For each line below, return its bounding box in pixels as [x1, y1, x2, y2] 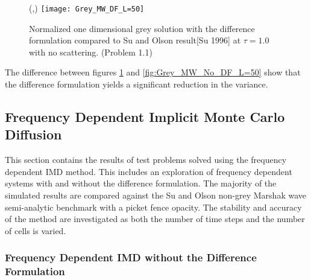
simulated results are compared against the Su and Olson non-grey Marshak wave [5, 189, 306, 201]
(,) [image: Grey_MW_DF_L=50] [29, 2, 145, 14]
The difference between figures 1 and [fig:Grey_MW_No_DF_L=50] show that [5, 66, 301, 78]
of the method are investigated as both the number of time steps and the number [5, 212, 305, 225]
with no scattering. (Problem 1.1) [29, 45, 152, 58]
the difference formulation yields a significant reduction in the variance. [5, 78, 268, 91]
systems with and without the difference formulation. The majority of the [5, 177, 277, 189]
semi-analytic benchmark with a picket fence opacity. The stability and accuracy [5, 200, 302, 213]
